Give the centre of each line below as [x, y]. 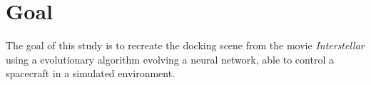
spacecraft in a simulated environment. [91, 73]
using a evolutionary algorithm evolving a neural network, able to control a [170, 59]
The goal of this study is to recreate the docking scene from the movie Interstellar [185, 45]
